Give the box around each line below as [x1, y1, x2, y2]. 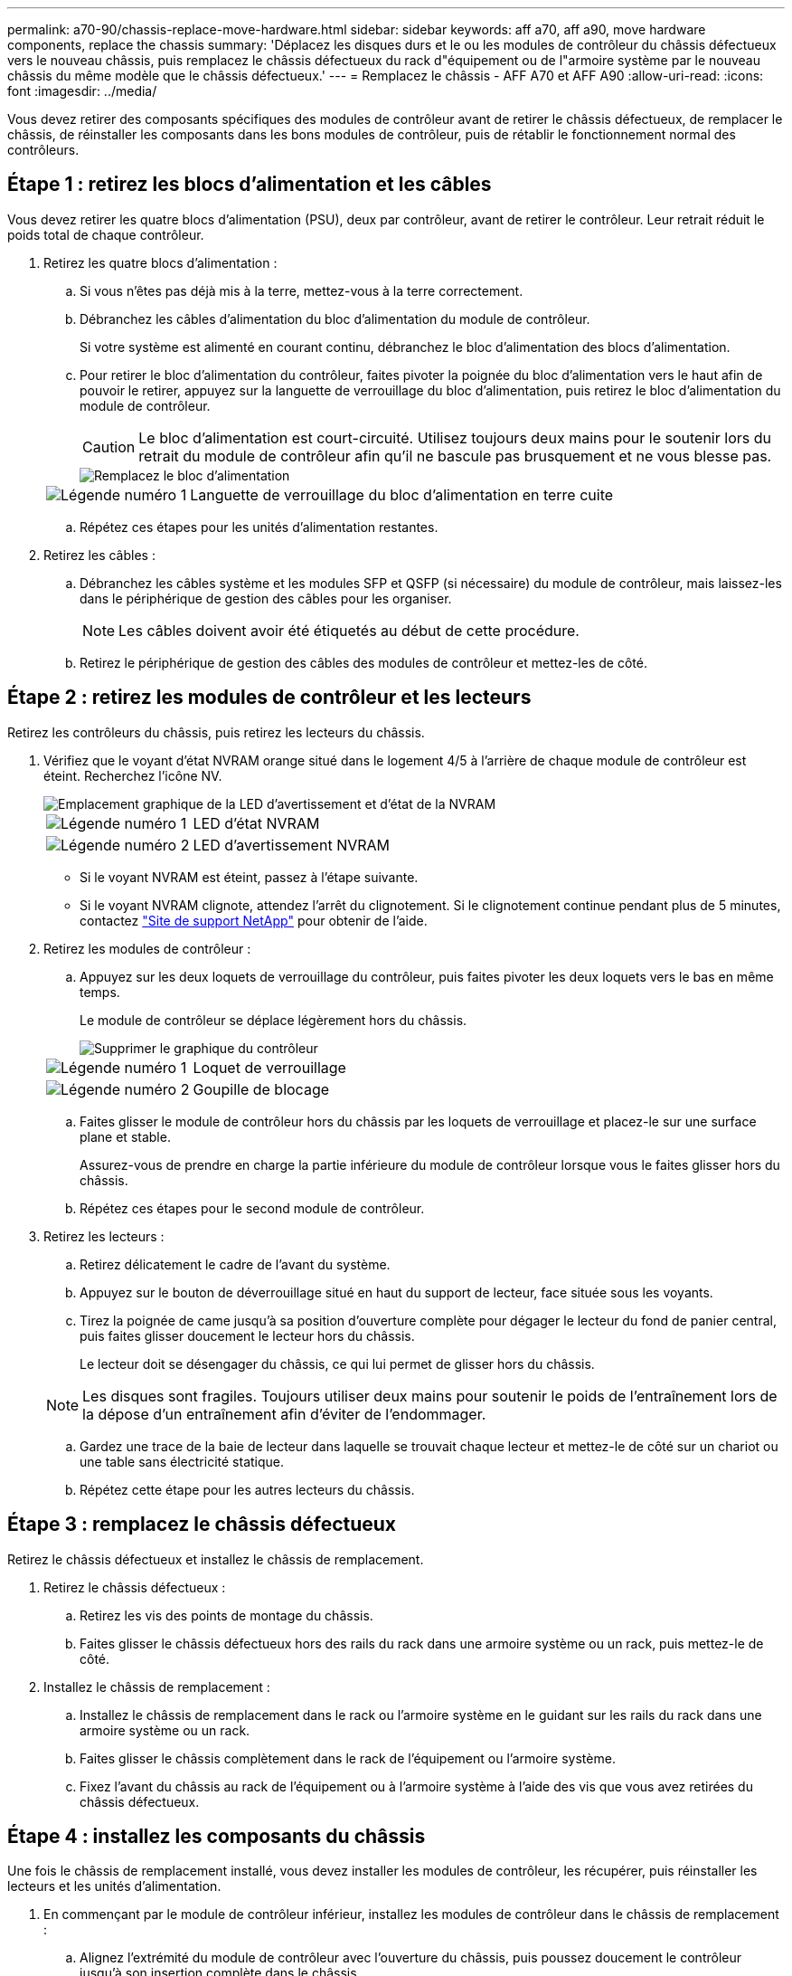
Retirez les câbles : [43, 546, 156, 563]
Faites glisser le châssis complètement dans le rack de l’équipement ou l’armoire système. [80, 1750, 616, 1766]
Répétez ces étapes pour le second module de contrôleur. [80, 1200, 425, 1216]
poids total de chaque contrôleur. [7, 226, 204, 242]
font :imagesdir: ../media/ [7, 83, 157, 99]
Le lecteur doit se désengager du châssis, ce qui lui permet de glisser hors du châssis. [80, 1355, 595, 1372]
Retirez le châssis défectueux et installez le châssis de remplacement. [7, 1551, 424, 1567]
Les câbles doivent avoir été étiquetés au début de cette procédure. [118, 621, 580, 640]
